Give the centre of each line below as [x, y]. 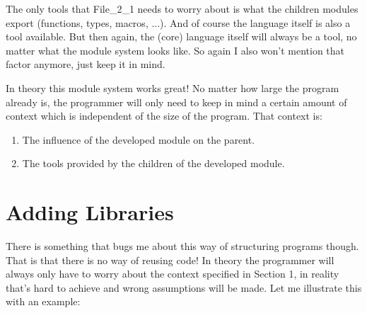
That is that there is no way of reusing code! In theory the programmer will [170, 260]
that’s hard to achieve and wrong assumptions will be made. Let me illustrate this [184, 287]
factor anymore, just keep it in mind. [86, 64]
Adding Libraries [90, 212]
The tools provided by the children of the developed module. [153, 163]
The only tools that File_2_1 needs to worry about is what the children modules [182, 8]
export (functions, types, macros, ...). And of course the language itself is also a [178, 22]
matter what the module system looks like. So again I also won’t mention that [175, 50]
